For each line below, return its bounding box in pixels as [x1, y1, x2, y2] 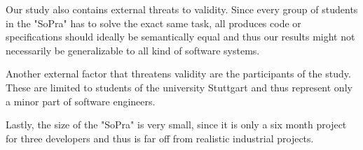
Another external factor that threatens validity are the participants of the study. [6, 66, 351, 81]
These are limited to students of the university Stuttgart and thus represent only [6, 80, 352, 94]
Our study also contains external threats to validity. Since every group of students [6, 2, 358, 16]
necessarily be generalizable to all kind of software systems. [6, 43, 260, 57]
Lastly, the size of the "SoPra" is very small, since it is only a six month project [6, 117, 347, 132]
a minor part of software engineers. [6, 93, 156, 108]
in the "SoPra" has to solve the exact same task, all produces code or [6, 15, 301, 30]
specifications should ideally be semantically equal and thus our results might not [6, 29, 355, 44]
